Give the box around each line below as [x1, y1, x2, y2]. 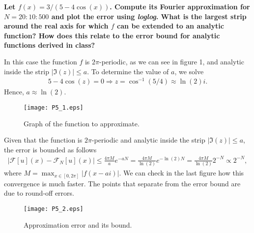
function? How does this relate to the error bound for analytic [4, 30, 220, 40]
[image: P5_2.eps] [24, 205, 84, 212]
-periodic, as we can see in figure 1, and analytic [99, 56, 244, 66]
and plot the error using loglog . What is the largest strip [51, 11, 247, 21]
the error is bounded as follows [4, 144, 97, 154]
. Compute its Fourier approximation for [110, 1, 250, 11]
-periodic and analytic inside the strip [91, 135, 205, 145]
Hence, [4, 87, 24, 97]
